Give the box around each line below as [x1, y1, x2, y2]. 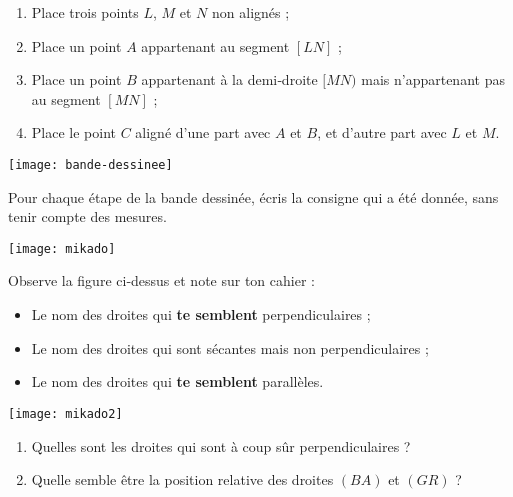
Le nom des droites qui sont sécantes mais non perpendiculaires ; [31, 337, 429, 358]
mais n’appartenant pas [361, 69, 505, 90]
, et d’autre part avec [317, 122, 447, 143]
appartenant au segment [141, 35, 290, 56]
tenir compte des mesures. [8, 206, 167, 227]
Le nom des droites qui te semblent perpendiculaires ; [31, 304, 371, 325]
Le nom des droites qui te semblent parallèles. [31, 371, 324, 392]
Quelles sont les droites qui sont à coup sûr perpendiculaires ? [31, 435, 411, 456]
